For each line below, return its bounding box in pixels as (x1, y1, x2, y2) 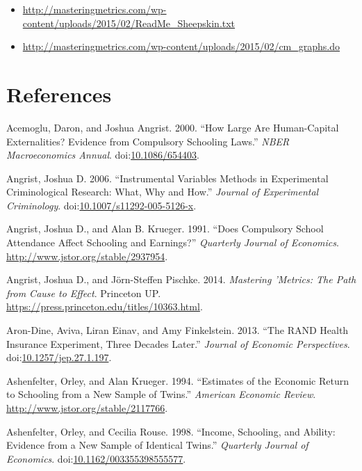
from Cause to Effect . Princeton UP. (6, 285, 161, 300)
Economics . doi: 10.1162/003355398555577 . (6, 451, 186, 465)
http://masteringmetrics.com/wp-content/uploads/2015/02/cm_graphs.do (22, 39, 340, 54)
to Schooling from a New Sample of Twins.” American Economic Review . (6, 387, 316, 401)
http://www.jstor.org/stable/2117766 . (6, 401, 168, 415)
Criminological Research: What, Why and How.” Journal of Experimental (6, 184, 319, 199)
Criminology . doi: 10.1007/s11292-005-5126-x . (6, 198, 197, 212)
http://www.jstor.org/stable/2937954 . (6, 248, 168, 263)
